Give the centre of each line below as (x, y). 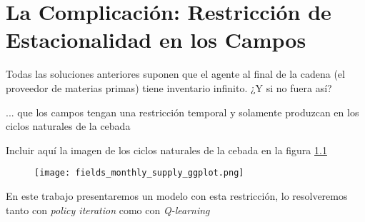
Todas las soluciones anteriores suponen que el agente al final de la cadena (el (175, 74)
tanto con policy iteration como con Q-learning (108, 210)
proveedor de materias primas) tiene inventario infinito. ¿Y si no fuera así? (169, 87)
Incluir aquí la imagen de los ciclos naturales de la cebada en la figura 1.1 (166, 150)
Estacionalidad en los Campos (156, 40)
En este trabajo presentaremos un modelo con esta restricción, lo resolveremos (177, 195)
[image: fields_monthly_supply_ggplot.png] (139, 173)
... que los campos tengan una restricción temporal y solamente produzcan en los (182, 112)
